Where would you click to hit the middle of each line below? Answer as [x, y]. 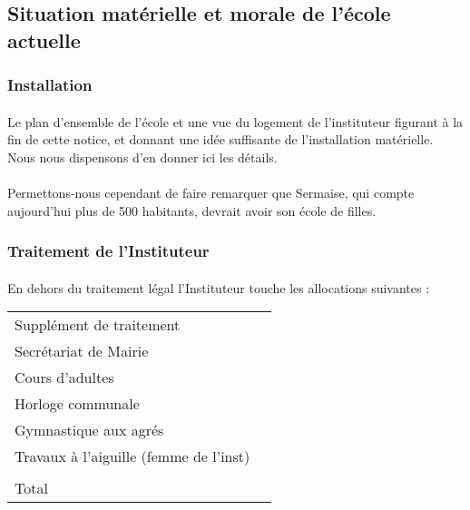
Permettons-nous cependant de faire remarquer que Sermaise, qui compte [211, 192]
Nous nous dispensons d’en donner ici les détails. [142, 157]
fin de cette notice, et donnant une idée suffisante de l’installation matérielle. [220, 139]
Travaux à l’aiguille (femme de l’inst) [132, 456]
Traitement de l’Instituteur [108, 251]
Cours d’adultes [64, 378]
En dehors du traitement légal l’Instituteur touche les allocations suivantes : [219, 287]
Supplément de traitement [98, 325]
